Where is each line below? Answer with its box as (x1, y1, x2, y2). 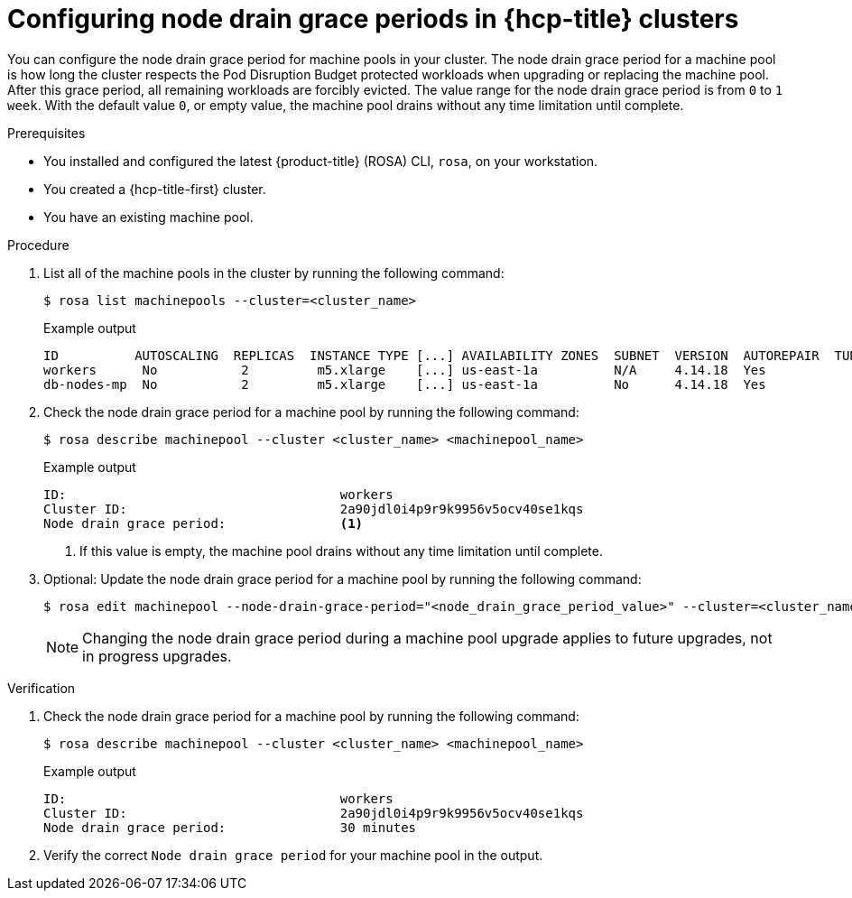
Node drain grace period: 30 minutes (43, 819, 417, 835)
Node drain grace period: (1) (43, 515, 364, 531)
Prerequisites (7, 125, 86, 141)
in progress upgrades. (82, 646, 232, 665)
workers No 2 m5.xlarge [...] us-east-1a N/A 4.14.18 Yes (43, 362, 766, 377)
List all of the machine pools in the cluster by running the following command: (43, 264, 505, 281)
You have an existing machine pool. (43, 208, 254, 225)
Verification (7, 680, 76, 696)
